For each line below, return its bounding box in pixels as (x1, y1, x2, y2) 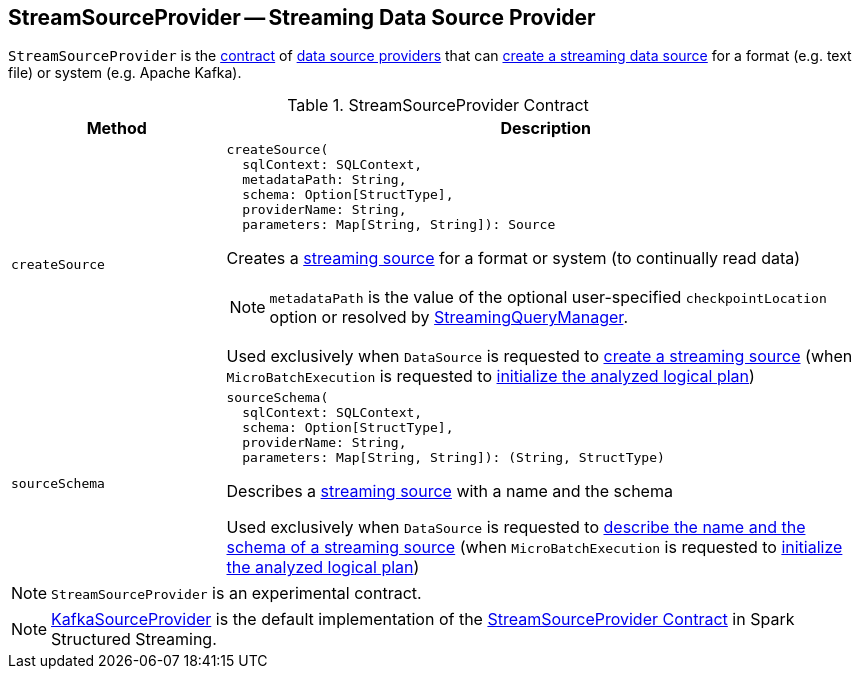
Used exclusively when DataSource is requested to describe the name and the (226, 517, 806, 538)
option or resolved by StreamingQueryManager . (269, 307, 628, 328)
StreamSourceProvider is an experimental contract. (51, 583, 422, 604)
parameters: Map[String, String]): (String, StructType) (242, 450, 665, 466)
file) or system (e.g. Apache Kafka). (8, 64, 242, 82)
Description (500, 118, 591, 139)
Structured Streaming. (51, 629, 217, 650)
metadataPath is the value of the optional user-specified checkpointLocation (269, 287, 827, 308)
